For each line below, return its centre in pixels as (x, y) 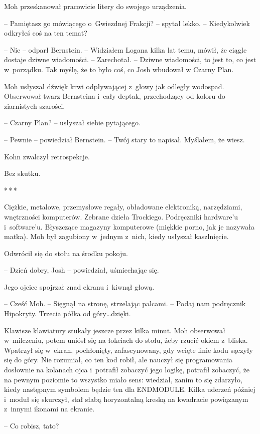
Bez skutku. (22, 173)
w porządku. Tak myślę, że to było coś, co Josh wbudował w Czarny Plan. (119, 69)
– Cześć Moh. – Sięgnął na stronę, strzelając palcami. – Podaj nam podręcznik (125, 303)
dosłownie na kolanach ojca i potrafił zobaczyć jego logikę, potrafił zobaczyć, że (127, 370)
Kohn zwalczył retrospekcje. (47, 156)
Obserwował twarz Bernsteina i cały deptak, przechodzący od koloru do (115, 96)
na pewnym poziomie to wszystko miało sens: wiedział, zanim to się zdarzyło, (123, 379)
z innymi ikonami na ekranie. (49, 409)
